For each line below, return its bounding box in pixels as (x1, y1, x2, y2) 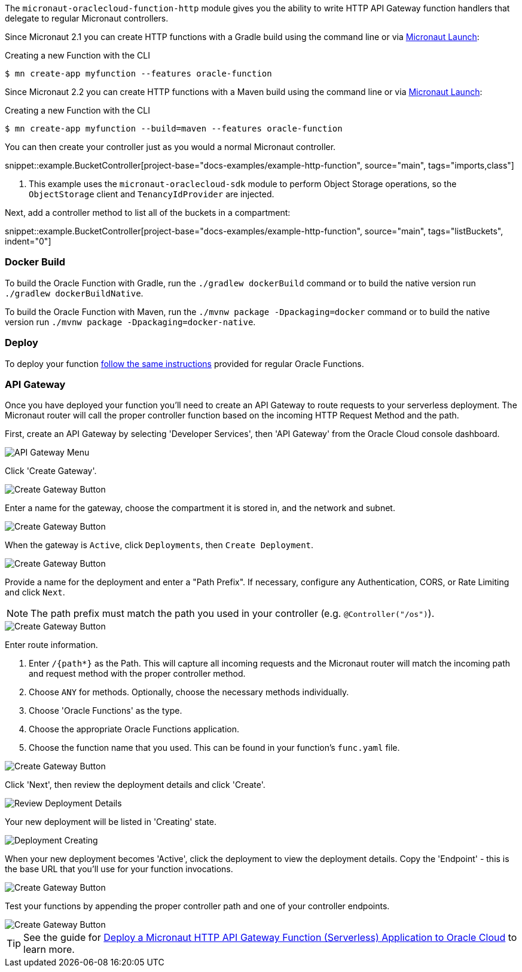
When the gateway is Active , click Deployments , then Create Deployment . (5, 540, 314, 551)
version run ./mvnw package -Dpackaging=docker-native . (5, 316, 256, 327)
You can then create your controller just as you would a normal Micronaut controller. (5, 142, 336, 152)
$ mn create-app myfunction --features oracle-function (5, 69, 272, 78)
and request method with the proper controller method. (29, 668, 246, 679)
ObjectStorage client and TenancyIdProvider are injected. (29, 189, 274, 199)
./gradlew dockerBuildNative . (5, 288, 144, 298)
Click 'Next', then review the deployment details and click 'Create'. (5, 780, 265, 790)
